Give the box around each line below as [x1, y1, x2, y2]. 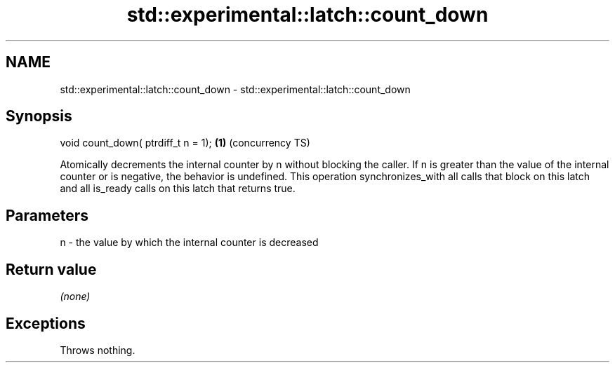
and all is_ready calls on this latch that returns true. [60, 182, 296, 195]
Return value [6, 260, 97, 278]
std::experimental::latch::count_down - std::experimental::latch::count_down [60, 83, 411, 95]
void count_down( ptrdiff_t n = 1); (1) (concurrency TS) [60, 137, 310, 149]
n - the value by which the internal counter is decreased [60, 236, 319, 249]
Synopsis [6, 107, 72, 125]
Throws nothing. [60, 343, 135, 356]
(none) [60, 290, 91, 303]
